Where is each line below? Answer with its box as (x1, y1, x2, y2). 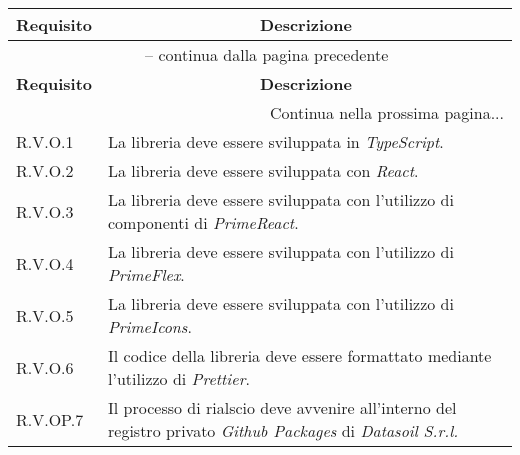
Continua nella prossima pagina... (269, 101, 504, 124)
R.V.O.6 (16, 355, 74, 379)
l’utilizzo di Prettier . (108, 367, 250, 390)
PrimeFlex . (108, 263, 185, 286)
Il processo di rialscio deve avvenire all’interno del (108, 396, 457, 419)
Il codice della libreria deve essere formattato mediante (108, 344, 492, 367)
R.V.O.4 (16, 251, 74, 275)
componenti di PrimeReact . (108, 211, 299, 234)
